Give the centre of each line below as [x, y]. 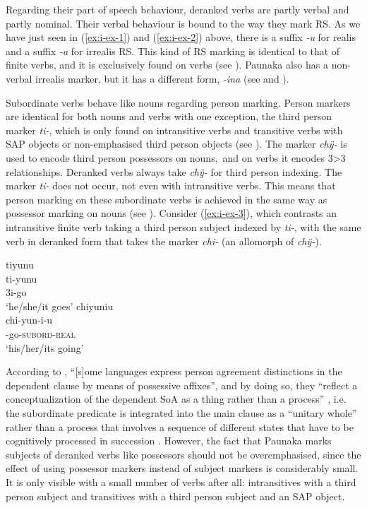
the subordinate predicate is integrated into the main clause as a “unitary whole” [181, 413]
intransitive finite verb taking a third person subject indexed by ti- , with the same [183, 226]
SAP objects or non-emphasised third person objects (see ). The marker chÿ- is [176, 144]
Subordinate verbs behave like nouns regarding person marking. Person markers [178, 102]
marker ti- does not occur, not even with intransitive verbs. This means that [171, 185]
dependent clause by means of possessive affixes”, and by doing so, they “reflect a [182, 385]
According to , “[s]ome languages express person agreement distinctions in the [174, 371]
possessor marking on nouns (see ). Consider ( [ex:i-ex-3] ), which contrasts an [172, 213]
